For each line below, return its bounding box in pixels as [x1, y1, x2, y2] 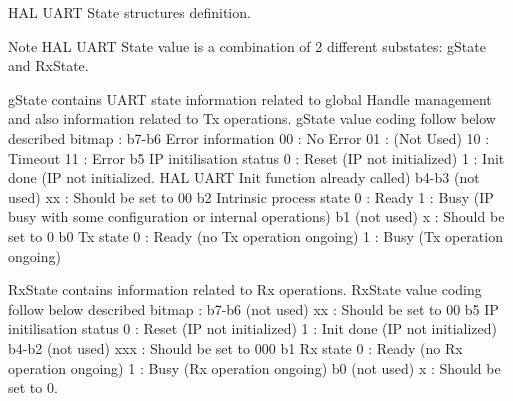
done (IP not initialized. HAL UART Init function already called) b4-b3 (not [8, 167, 480, 188]
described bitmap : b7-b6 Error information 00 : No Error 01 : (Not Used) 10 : [8, 127, 490, 148]
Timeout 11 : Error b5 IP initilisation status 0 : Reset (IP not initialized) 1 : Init [8, 147, 505, 168]
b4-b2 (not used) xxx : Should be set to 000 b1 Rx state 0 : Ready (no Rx [8, 337, 463, 358]
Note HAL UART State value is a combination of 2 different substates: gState [8, 35, 486, 56]
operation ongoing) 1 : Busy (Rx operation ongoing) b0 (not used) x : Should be [8, 357, 501, 378]
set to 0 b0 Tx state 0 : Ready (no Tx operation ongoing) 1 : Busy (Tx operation [8, 225, 503, 246]
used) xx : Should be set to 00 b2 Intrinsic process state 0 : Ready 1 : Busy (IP [8, 186, 494, 207]
